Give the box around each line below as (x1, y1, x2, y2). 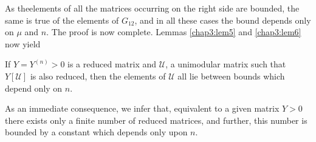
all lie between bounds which (177, 69, 285, 82)
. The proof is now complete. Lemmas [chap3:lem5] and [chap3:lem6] (46, 25, 301, 38)
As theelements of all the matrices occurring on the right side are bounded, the (5, 2, 300, 14)
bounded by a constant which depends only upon (5, 126, 188, 138)
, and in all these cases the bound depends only (134, 13, 311, 26)
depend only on (5, 81, 63, 94)
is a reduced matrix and (67, 58, 157, 70)
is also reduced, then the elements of (30, 69, 166, 82)
